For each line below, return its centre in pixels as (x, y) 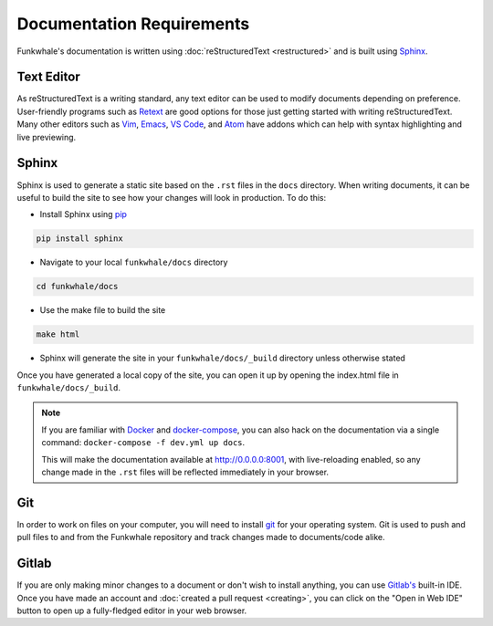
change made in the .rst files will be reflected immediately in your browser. (185, 472)
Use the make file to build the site (103, 310)
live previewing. (47, 137)
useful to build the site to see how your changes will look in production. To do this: (172, 197)
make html (58, 334)
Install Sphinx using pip (84, 214)
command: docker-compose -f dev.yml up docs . (143, 443)
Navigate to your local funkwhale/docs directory (134, 262)
